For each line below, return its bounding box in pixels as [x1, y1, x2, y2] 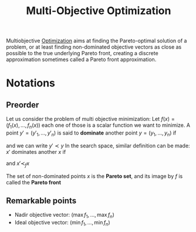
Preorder [6, 100, 39, 110]
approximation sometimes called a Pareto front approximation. [6, 56, 157, 63]
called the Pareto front [6, 179, 62, 186]
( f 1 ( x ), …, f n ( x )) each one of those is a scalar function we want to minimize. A [6, 122, 191, 130]
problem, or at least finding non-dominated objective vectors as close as [6, 43, 182, 51]
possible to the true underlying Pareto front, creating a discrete [6, 50, 158, 57]
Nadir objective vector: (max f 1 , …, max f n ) [14, 211, 114, 220]
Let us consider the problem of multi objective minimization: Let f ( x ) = [6, 116, 175, 123]
